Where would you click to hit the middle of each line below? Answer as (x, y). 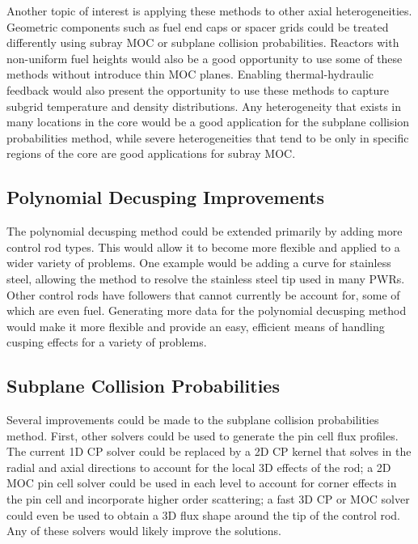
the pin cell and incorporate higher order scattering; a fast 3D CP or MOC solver (208, 499)
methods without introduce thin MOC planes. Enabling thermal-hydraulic (190, 74)
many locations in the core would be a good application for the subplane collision (208, 122)
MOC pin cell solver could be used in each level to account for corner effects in (202, 483)
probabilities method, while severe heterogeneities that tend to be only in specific (208, 137)
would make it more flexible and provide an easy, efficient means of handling (196, 326)
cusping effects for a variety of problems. (107, 342)
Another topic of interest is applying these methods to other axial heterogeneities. (209, 11)
